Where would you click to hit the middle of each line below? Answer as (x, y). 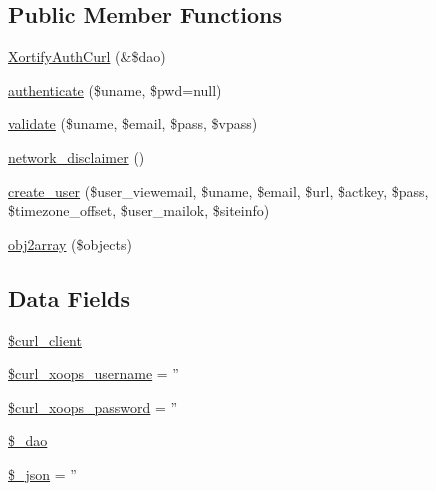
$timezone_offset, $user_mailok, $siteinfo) (139, 210)
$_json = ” (42, 473)
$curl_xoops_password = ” (93, 406)
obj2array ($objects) (70, 243)
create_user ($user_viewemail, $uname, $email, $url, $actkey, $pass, (218, 190)
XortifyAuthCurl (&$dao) (87, 56)
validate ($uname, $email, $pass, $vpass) (133, 123)
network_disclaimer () (76, 156)
